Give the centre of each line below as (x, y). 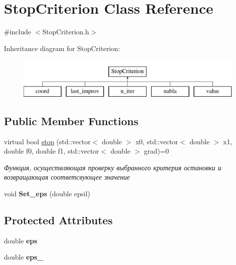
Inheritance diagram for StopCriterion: (62, 48)
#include (18, 32)
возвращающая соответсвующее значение (67, 177)
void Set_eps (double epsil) (47, 194)
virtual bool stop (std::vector (47, 141)
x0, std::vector (157, 141)
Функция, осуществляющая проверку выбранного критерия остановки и (113, 167)
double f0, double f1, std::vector (52, 151)
